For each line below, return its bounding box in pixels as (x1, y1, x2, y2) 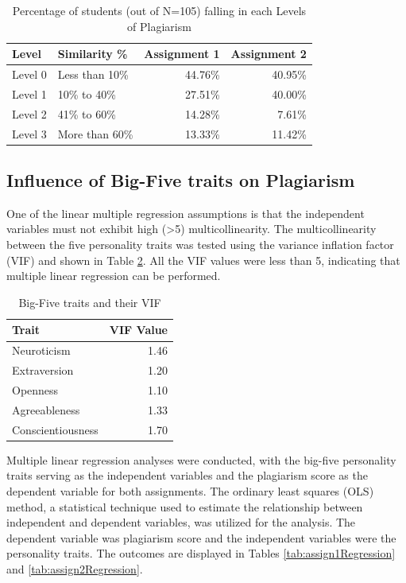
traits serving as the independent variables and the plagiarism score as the (6, 467, 368, 484)
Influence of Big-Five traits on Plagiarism (6, 168, 355, 192)
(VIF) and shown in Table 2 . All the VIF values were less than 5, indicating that (6, 251, 400, 268)
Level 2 (12, 105, 47, 122)
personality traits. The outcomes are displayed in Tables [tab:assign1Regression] (6, 545, 396, 562)
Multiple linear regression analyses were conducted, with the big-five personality (6, 451, 396, 468)
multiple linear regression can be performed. (6, 267, 221, 284)
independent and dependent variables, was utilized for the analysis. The (6, 514, 356, 531)
